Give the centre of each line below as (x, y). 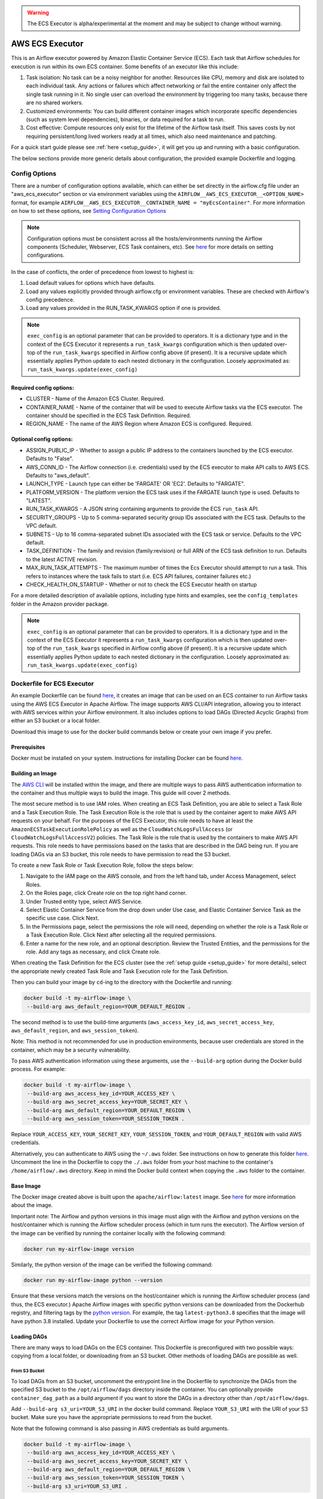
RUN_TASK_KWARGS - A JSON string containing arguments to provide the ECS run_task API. (143, 509)
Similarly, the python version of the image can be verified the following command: (112, 1265)
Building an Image (34, 773)
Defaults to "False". (50, 459)
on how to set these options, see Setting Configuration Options (89, 210)
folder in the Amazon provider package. (60, 604)
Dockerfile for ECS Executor (52, 684)
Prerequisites (28, 747)
